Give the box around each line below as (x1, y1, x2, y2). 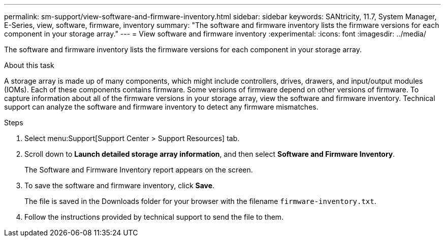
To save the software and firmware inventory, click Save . (24, 181, 215, 190)
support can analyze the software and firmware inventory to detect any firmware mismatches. (4, 102, 319, 111)
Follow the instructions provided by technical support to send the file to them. (24, 213, 284, 221)
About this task (4, 61, 54, 70)
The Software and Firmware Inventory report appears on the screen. (24, 165, 253, 174)
